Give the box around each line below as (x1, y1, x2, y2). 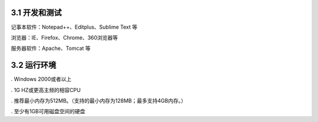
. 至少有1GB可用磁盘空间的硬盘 (11, 108, 85, 115)
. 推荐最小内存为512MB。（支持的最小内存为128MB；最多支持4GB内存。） (11, 97, 187, 104)
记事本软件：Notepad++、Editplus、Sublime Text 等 (11, 23, 138, 30)
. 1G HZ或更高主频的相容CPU (11, 86, 81, 93)
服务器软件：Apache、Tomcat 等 (11, 45, 91, 52)
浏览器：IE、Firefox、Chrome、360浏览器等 (11, 34, 118, 41)
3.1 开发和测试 (11, 8, 62, 18)
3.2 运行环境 (11, 60, 57, 70)
